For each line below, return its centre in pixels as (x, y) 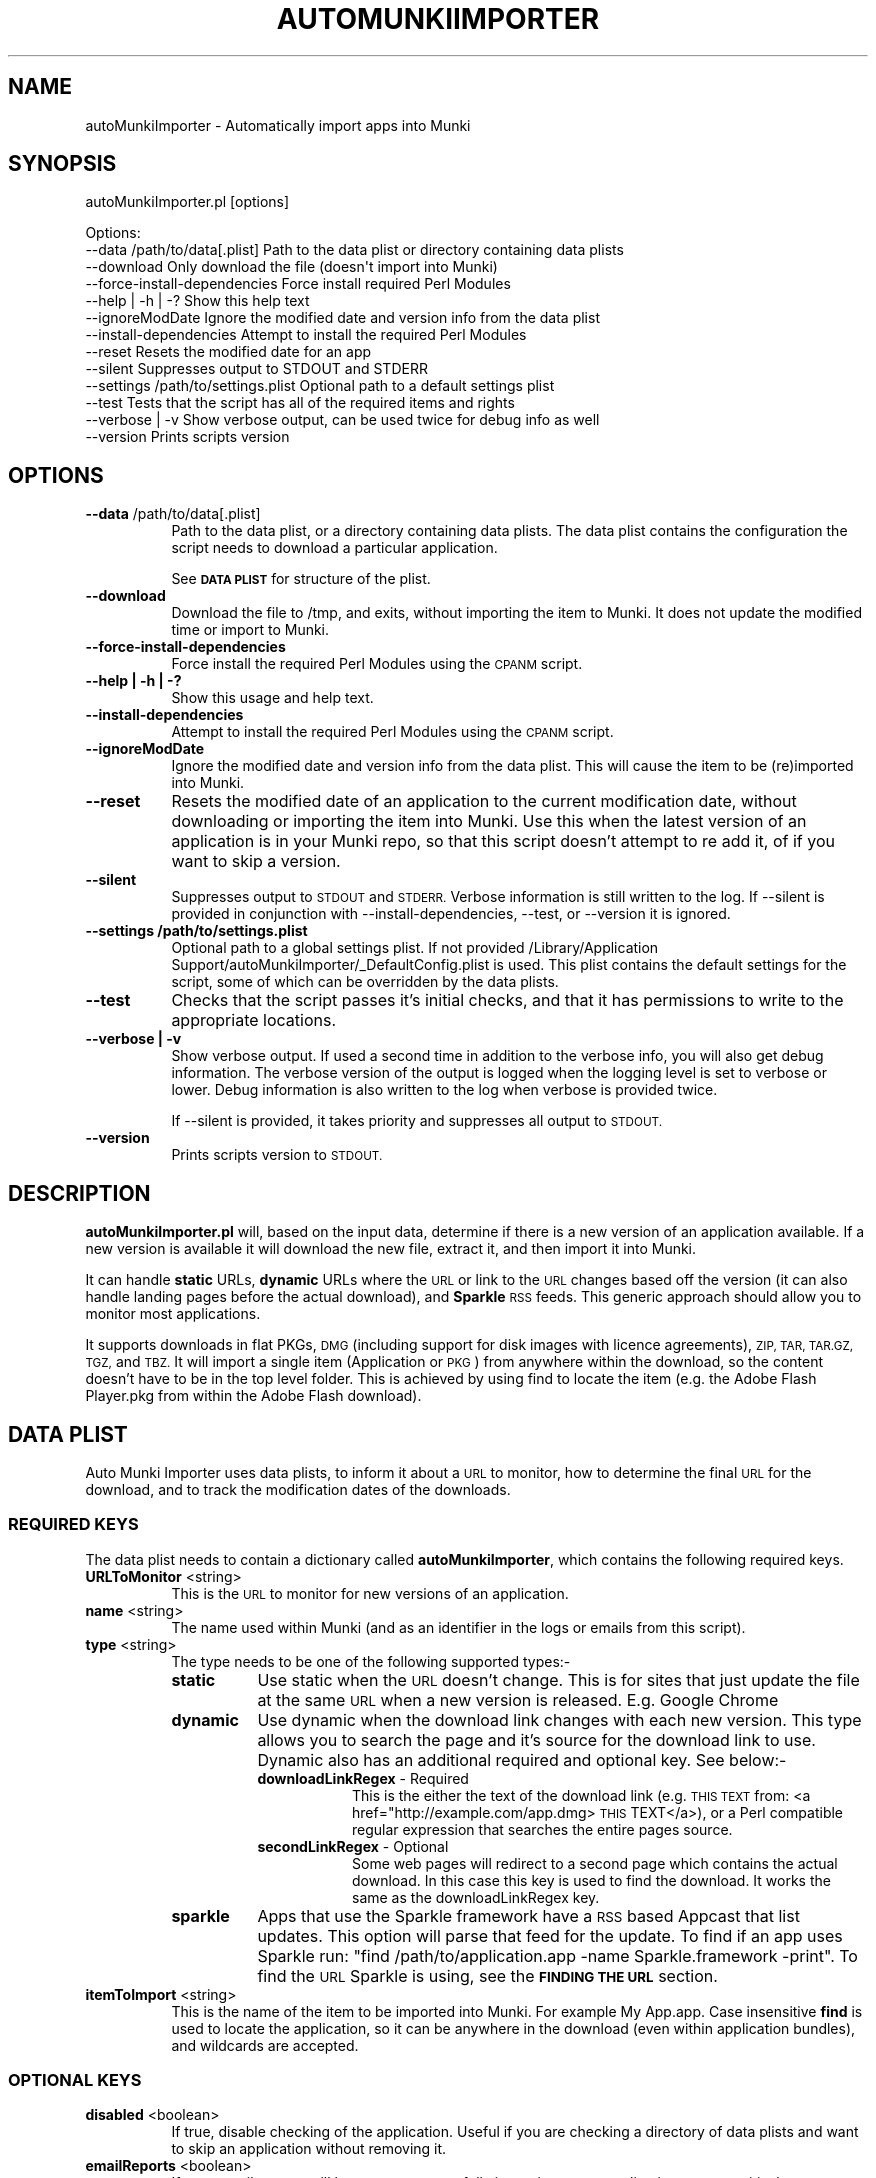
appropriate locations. (254, 1020)
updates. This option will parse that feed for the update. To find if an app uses (550, 1935)
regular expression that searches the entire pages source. (542, 1829)
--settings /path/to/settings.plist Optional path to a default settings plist (320, 386)
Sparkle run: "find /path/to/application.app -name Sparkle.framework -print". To (557, 1955)
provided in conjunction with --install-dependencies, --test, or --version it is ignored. (451, 914)
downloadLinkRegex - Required (363, 1778)
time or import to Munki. (250, 630)
